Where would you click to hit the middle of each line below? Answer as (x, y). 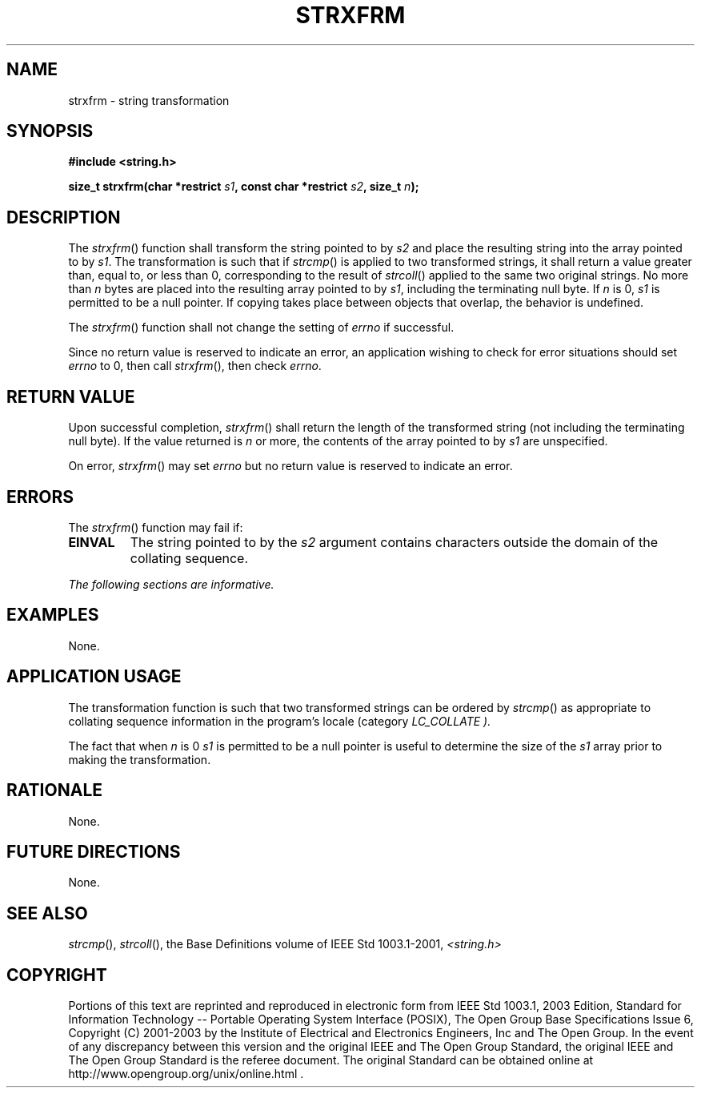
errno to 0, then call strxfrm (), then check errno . (195, 366)
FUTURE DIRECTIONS (94, 851)
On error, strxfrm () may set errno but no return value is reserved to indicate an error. (290, 466)
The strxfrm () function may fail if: (156, 527)
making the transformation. (140, 759)
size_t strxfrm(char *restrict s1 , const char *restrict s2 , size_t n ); (244, 187)
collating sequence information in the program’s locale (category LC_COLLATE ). (280, 721)
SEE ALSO (47, 913)
